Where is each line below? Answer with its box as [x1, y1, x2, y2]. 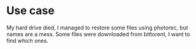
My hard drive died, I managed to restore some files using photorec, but [6, 24, 189, 31]
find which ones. [6, 37, 49, 44]
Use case [6, 4, 55, 18]
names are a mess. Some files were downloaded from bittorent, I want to [6, 30, 190, 37]
